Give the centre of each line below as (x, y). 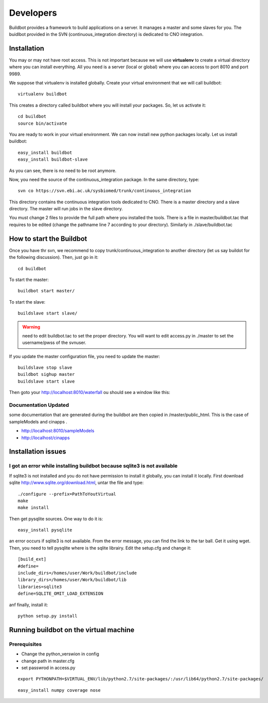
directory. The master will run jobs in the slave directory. (66, 209)
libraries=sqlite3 (40, 587)
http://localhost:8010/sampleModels (58, 431)
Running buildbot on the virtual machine (72, 630)
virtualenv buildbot (42, 94)
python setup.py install (48, 616)
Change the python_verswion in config (60, 654)
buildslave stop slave (45, 368)
